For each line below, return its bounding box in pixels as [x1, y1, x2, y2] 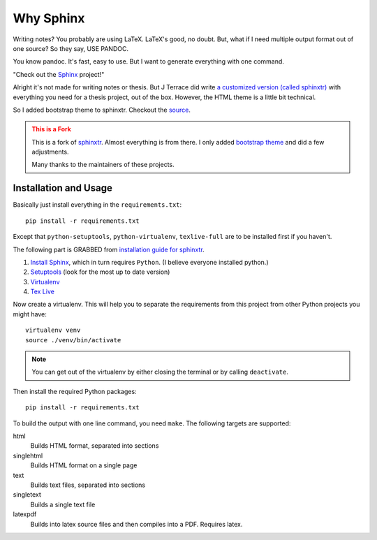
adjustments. [31, 147, 69, 156]
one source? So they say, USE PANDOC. [13, 44, 129, 52]
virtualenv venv [25, 326, 81, 335]
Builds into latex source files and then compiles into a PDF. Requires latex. [30, 520, 243, 528]
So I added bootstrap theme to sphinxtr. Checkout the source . [13, 105, 191, 114]
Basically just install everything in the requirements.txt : [13, 200, 182, 209]
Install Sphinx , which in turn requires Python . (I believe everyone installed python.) [30, 258, 269, 266]
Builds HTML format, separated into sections [30, 442, 159, 450]
